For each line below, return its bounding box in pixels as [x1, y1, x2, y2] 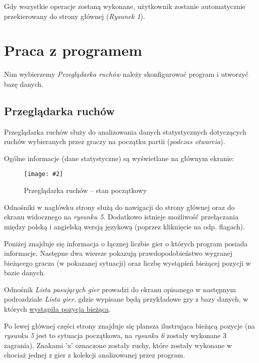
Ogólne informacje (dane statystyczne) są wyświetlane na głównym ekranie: [4, 153, 234, 163]
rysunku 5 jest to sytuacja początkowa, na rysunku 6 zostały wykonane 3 [4, 330, 227, 341]
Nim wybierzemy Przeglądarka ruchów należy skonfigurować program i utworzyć [4, 69, 249, 79]
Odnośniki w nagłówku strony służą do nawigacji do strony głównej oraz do [4, 201, 235, 212]
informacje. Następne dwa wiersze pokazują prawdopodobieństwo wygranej [4, 248, 233, 258]
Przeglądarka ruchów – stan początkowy [24, 185, 147, 195]
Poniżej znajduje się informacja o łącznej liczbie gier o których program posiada [4, 238, 248, 248]
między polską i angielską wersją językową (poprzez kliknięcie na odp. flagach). [4, 221, 245, 231]
